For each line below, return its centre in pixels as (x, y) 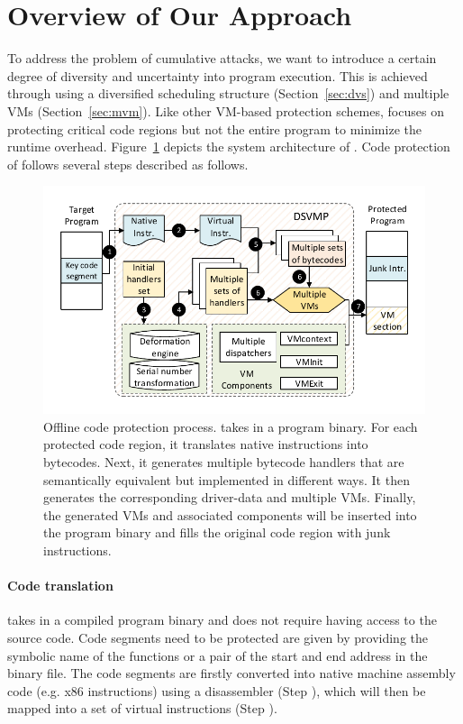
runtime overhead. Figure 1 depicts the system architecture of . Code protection (229, 147)
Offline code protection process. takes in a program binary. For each (231, 426)
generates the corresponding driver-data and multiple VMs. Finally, (230, 497)
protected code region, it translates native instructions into (206, 444)
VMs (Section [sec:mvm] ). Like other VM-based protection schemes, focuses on (226, 110)
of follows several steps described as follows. (128, 164)
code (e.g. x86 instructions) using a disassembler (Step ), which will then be (217, 690)
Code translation (60, 586)
